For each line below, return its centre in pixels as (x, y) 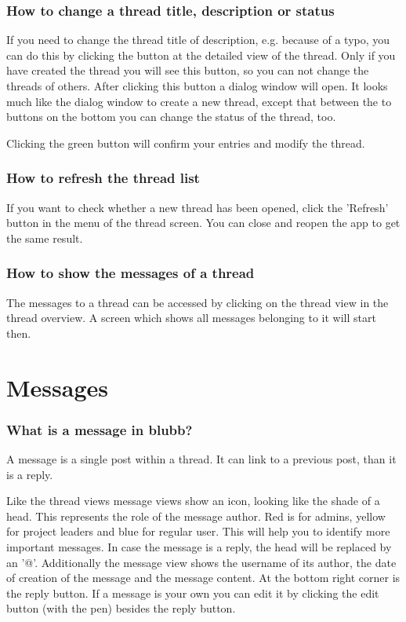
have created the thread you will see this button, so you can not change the (188, 70)
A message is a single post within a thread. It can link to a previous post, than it (201, 458)
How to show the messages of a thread (130, 273)
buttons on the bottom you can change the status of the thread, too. (171, 117)
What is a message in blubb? (100, 429)
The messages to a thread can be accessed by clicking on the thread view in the (198, 302)
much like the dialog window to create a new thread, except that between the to (199, 101)
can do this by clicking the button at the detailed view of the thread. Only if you (201, 55)
